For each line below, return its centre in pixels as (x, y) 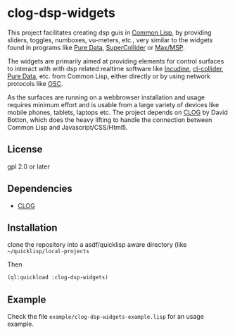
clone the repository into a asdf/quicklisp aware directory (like (97, 245)
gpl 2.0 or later (29, 166)
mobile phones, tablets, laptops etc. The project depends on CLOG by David (118, 112)
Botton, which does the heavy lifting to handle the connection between (110, 120)
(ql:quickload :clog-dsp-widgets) (58, 278)
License (25, 150)
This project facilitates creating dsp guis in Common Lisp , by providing (110, 32)
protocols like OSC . (35, 83)
